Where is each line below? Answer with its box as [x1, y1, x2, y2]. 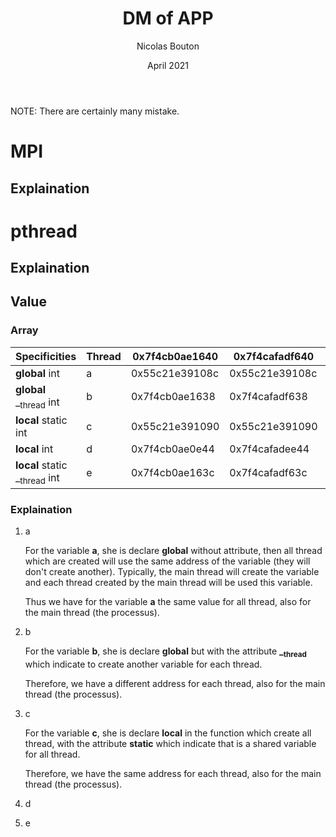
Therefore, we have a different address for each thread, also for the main [24, 678, 326, 690]
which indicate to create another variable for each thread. [24, 658, 263, 671]
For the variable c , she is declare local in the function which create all [24, 727, 312, 739]
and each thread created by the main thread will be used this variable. [24, 577, 313, 589]
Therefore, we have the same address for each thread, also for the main [24, 768, 322, 780]
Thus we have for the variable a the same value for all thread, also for [24, 596, 312, 608]
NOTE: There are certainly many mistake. [10, 105, 180, 117]
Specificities [15, 349, 77, 363]
